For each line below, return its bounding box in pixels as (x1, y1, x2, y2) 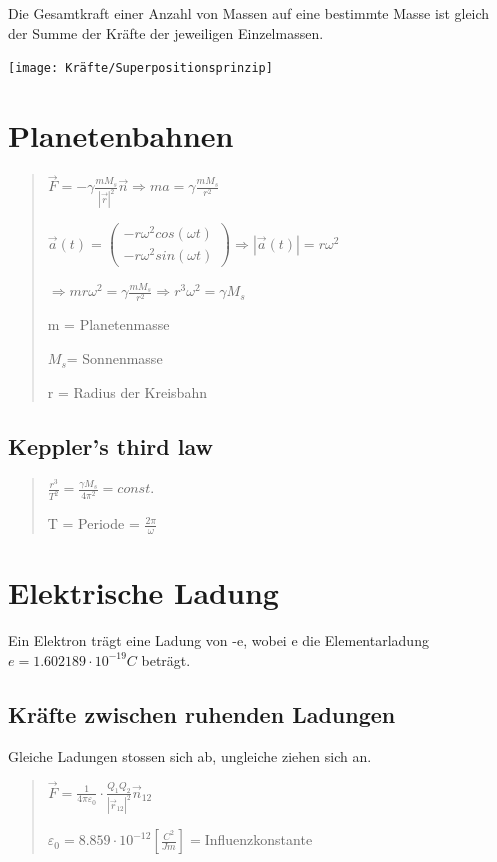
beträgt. (141, 649, 191, 670)
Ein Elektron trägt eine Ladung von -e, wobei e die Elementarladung (8, 630, 429, 651)
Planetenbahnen (8, 115, 234, 156)
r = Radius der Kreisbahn (47, 381, 207, 402)
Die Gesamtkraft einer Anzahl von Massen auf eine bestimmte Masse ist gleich (8, 3, 490, 23)
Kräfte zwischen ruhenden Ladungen (8, 698, 396, 729)
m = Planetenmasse (47, 314, 170, 335)
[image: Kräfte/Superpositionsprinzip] (8, 61, 273, 76)
